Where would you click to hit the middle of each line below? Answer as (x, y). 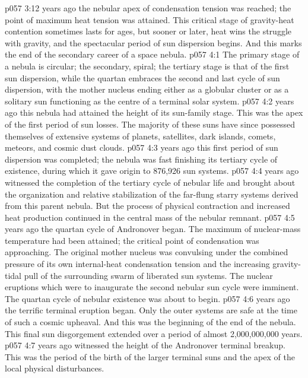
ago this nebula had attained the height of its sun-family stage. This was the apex (154, 112)
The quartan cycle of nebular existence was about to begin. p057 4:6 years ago (147, 298)
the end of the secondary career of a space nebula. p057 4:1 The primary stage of (152, 54)
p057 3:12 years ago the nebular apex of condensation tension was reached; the (148, 8)
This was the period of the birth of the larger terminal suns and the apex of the (150, 356)
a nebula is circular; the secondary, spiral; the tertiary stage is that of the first (147, 66)
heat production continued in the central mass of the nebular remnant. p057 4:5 (150, 217)
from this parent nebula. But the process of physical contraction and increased (147, 206)
